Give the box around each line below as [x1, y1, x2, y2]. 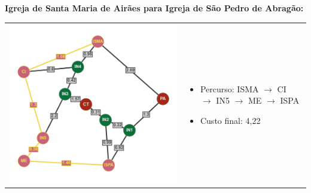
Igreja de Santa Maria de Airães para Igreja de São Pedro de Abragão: [5, 2, 304, 14]
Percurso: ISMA [200, 82, 259, 95]
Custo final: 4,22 [200, 114, 261, 126]
